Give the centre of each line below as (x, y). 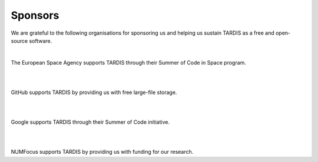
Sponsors (35, 15)
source (19, 41)
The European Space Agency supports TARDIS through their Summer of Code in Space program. (129, 62)
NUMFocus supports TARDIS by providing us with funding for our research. (102, 152)
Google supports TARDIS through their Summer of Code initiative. (90, 122)
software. (41, 41)
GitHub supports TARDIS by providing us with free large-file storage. (94, 92)
